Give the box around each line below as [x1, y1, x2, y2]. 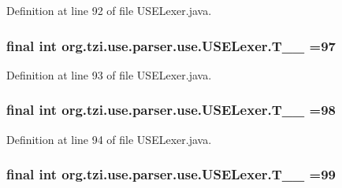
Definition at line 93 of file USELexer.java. [6, 66, 212, 83]
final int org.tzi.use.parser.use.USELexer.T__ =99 [6, 164, 336, 184]
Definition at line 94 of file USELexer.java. [6, 131, 212, 147]
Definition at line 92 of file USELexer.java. [6, 2, 212, 18]
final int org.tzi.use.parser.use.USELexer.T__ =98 [6, 100, 336, 120]
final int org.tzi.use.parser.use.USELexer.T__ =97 [6, 35, 336, 55]
